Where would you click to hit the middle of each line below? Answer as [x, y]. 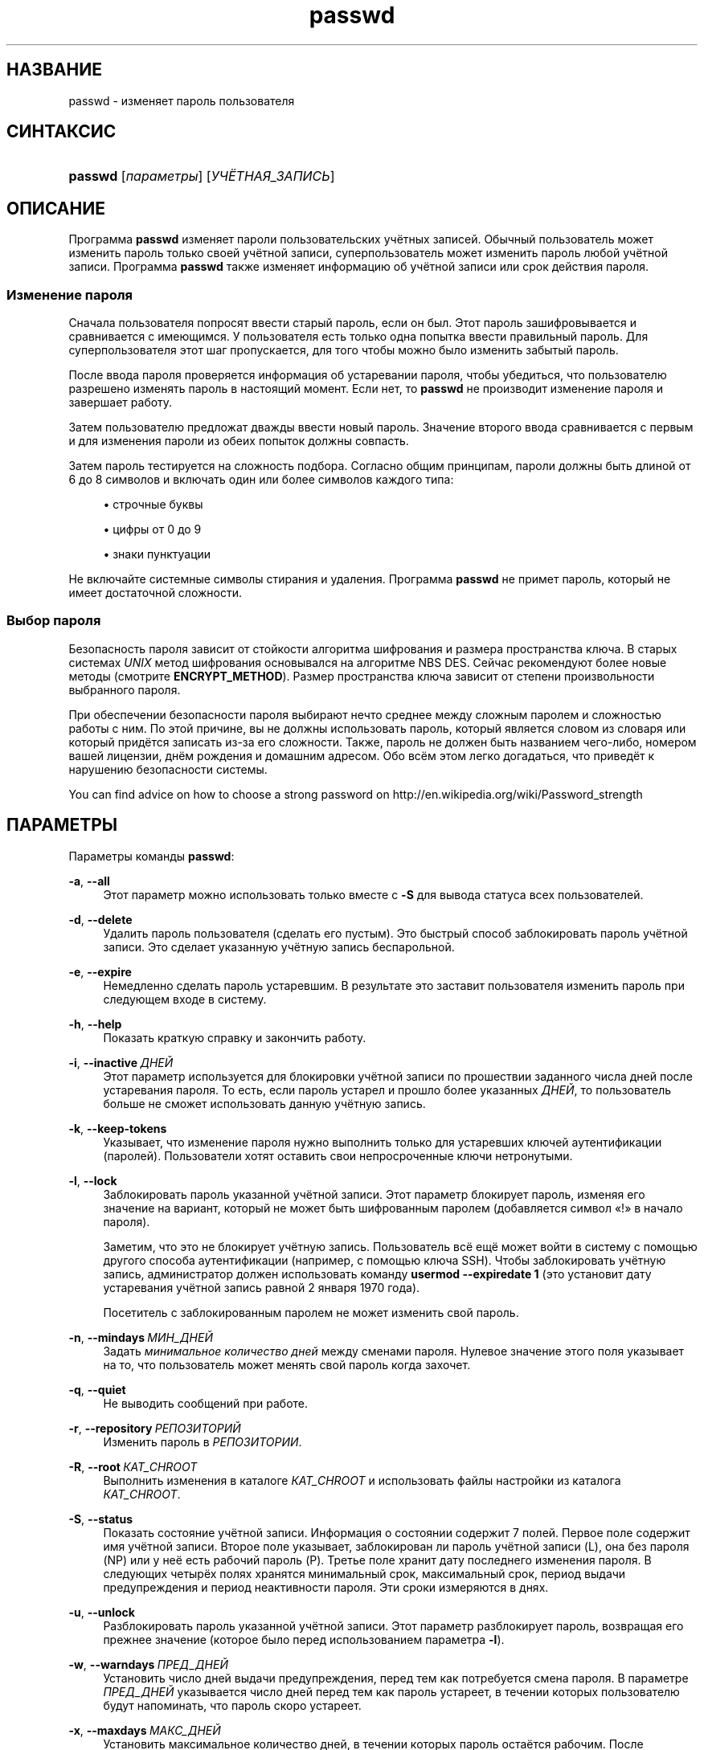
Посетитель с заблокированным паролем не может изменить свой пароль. [311, 1312]
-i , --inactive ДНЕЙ [121, 1062]
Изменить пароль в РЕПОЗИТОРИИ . [203, 1441]
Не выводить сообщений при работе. [206, 1403]
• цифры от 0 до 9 [152, 529]
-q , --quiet [97, 1389]
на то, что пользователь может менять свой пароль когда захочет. [287, 1364]
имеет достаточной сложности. [156, 593]
